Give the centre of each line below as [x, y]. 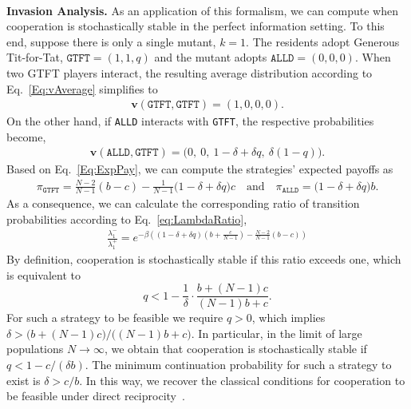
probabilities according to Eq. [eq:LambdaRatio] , [127, 219]
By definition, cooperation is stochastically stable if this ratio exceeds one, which [204, 259]
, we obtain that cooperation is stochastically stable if [235, 349]
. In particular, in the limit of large [277, 333]
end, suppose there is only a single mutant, [111, 41]
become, [26, 136]
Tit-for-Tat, [35, 57]
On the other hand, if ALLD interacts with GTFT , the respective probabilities [190, 121]
